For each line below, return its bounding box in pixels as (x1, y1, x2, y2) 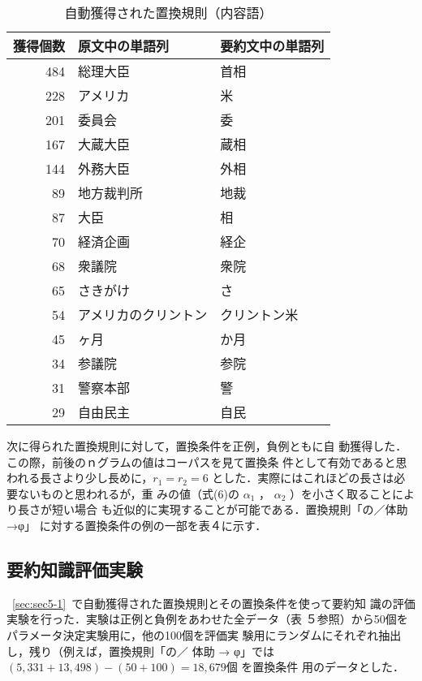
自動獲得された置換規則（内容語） (64, 3, 273, 22)
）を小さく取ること (289, 485, 392, 502)
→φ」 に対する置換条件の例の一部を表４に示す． (6, 516, 267, 533)
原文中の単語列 (78, 37, 170, 55)
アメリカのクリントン (78, 305, 208, 324)
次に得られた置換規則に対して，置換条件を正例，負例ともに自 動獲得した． (6, 437, 407, 454)
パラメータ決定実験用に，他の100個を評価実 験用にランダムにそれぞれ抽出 (6, 626, 402, 643)
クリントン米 (220, 305, 299, 324)
